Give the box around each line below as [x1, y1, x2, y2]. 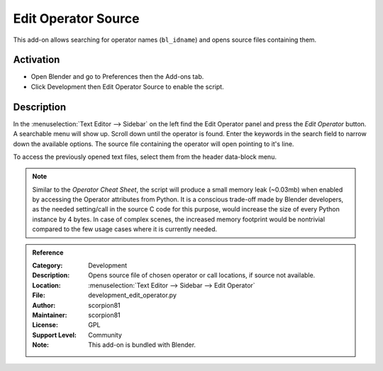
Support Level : [32, 331, 77, 339]
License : [32, 321, 58, 329]
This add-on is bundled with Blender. [88, 340, 196, 349]
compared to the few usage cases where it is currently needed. [32, 225, 218, 233]
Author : [32, 301, 56, 309]
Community [88, 331, 122, 339]
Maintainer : [32, 311, 67, 319]
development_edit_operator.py [88, 291, 177, 299]
